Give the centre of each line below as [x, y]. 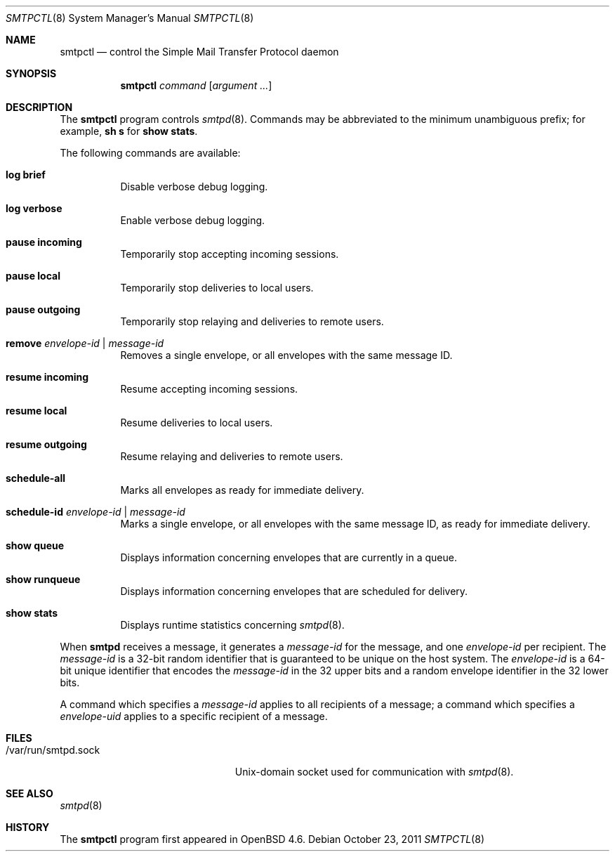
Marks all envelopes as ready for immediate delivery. [242, 490]
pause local [33, 276]
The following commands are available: [150, 153]
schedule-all [36, 478]
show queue [35, 545]
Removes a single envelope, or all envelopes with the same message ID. [286, 355]
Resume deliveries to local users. [197, 423]
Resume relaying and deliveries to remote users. [232, 456]
